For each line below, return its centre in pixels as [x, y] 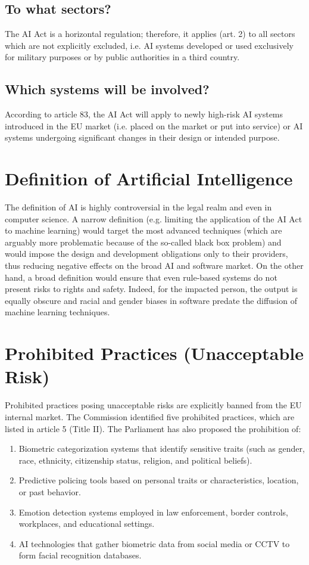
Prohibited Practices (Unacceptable [154, 353]
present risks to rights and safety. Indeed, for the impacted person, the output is [151, 289]
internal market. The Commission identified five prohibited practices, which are [150, 416]
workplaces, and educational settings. [87, 524]
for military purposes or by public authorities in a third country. [122, 57]
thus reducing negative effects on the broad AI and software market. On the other [154, 266]
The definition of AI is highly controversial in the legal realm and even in [138, 207]
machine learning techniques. [57, 312]
